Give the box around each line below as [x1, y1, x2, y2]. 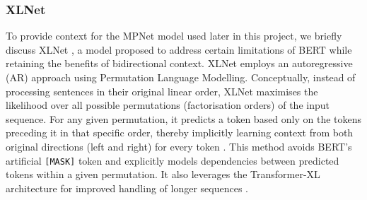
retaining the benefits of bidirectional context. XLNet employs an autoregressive [6, 56, 353, 71]
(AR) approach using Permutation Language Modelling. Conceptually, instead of [6, 70, 356, 84]
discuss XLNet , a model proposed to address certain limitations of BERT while [6, 42, 352, 57]
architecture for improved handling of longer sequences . [6, 180, 248, 195]
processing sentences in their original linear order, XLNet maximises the [6, 83, 318, 98]
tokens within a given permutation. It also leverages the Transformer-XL [6, 167, 320, 182]
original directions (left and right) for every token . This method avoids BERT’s [6, 139, 352, 153]
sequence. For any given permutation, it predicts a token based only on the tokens [6, 111, 362, 126]
